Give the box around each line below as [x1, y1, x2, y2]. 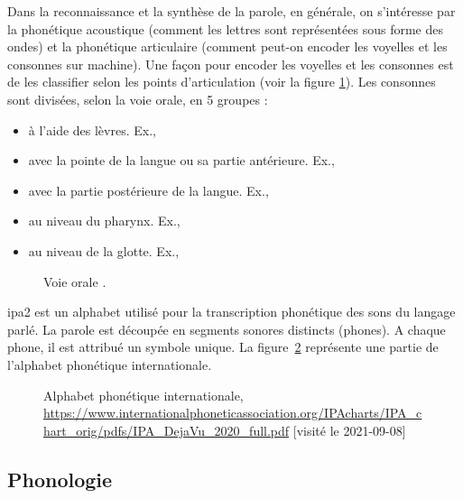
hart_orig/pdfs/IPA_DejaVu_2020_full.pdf [43, 420, 290, 439]
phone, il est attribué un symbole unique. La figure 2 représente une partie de [7, 337, 439, 356]
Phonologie [7, 465, 113, 493]
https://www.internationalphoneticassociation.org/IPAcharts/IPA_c [43, 403, 422, 422]
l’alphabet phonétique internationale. [7, 355, 212, 373]
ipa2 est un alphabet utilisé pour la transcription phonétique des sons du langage [7, 302, 456, 321]
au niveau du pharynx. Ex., [28, 211, 181, 230]
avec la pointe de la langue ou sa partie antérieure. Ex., [28, 151, 335, 170]
